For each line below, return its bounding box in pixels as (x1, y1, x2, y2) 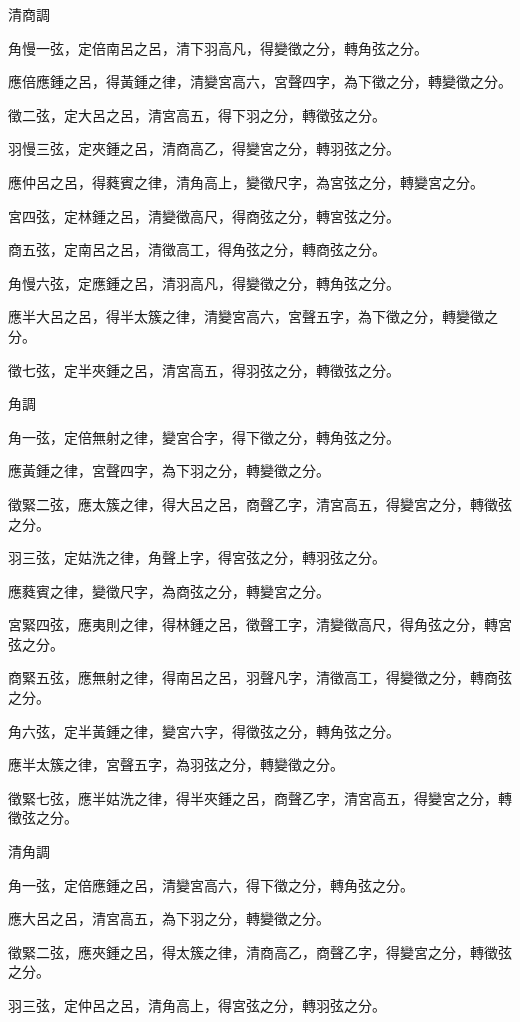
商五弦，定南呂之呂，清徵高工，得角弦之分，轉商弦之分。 (8, 239, 386, 260)
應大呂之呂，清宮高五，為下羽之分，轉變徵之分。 (8, 908, 330, 929)
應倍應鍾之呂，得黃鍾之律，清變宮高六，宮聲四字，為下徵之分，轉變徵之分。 (8, 71, 512, 92)
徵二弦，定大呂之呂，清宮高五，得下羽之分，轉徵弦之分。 (8, 104, 386, 125)
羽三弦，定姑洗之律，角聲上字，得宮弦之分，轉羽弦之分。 (8, 547, 386, 568)
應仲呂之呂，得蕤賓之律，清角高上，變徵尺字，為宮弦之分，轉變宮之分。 (8, 171, 484, 192)
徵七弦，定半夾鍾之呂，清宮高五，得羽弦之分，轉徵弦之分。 (8, 359, 400, 380)
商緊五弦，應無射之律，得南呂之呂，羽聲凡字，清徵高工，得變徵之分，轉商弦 (8, 667, 512, 688)
